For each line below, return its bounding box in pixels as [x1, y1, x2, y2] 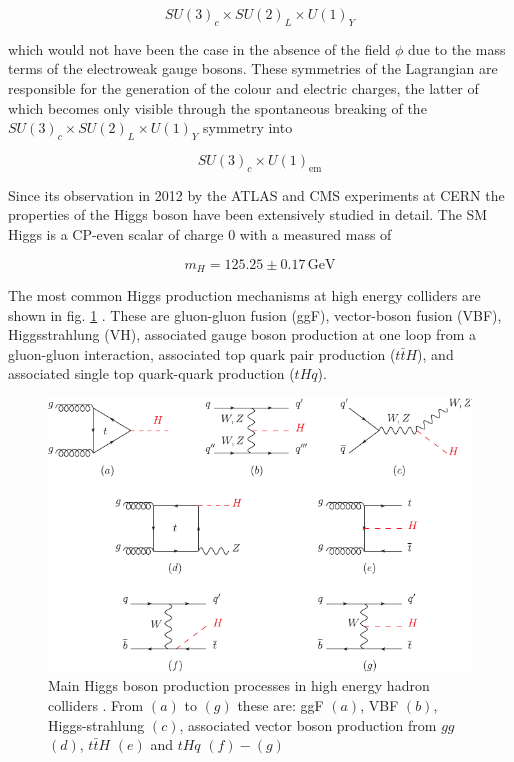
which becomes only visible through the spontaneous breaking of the [8, 97, 427, 118]
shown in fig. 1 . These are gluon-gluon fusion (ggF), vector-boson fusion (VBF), [8, 304, 502, 325]
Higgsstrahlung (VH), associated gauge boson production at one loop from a [8, 324, 476, 345]
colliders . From [48, 694, 144, 715]
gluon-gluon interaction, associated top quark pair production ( [8, 343, 396, 364]
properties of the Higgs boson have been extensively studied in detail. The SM [8, 204, 488, 225]
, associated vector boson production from [179, 714, 437, 735]
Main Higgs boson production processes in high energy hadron [48, 675, 430, 696]
